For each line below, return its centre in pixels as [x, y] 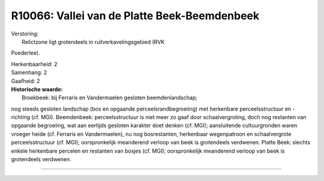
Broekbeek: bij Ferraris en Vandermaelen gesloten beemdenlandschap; [109, 98]
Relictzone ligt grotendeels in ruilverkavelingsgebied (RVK [93, 41]
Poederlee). [25, 53]
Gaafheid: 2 [25, 81]
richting [20, 117]
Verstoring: [25, 34]
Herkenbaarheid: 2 [34, 64]
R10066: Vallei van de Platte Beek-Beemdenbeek [135, 16]
